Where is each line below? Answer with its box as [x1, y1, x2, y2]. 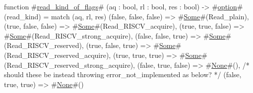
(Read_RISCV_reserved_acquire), [4, 49, 111, 60]
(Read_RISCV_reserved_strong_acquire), [4, 59, 135, 70]
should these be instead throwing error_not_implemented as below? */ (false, [4, 69, 242, 80]
